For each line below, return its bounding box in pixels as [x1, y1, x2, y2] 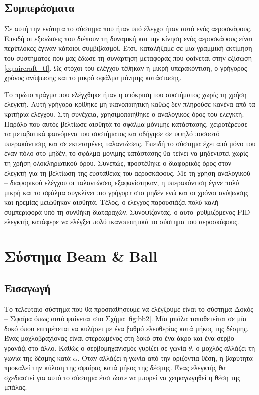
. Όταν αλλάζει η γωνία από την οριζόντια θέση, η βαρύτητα [77, 352, 253, 363]
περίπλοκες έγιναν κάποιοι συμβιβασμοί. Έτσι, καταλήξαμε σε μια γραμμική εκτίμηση [4, 43, 252, 53]
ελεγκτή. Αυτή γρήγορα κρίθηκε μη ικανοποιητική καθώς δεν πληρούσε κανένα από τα [4, 99, 255, 109]
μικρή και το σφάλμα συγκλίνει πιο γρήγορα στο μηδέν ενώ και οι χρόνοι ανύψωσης [4, 187, 248, 197]
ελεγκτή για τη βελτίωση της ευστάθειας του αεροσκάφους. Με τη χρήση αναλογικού [4, 167, 251, 178]
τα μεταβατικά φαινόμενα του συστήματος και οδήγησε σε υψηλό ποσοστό [4, 128, 220, 139]
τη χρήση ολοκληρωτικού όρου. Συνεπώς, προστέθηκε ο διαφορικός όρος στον [4, 157, 232, 168]
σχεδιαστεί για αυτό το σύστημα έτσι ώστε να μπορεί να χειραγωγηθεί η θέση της [4, 372, 240, 382]
